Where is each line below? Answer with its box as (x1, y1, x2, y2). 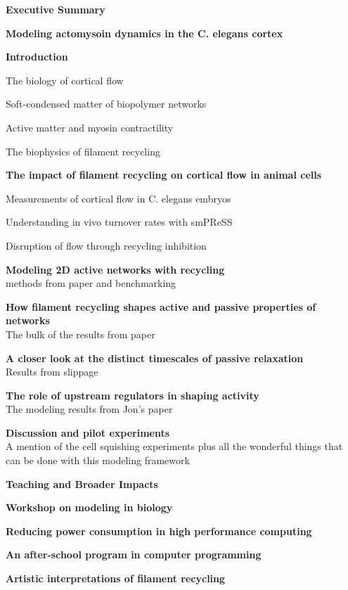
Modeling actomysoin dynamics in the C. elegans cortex (6, 25, 283, 40)
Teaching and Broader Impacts (6, 476, 158, 491)
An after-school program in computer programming (6, 547, 262, 562)
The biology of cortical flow (6, 72, 124, 87)
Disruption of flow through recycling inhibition (6, 238, 207, 252)
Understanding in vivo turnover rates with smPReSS (6, 214, 233, 229)
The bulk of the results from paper (6, 326, 155, 341)
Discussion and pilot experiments (6, 425, 170, 440)
